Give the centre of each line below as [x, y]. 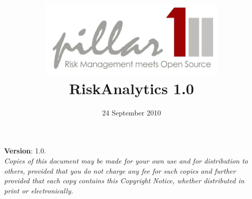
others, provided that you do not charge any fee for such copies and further [120, 170]
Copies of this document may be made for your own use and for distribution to [126, 160]
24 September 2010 [132, 112]
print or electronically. [39, 190]
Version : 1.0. [25, 151]
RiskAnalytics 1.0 [132, 88]
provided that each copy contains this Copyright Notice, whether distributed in [124, 181]
